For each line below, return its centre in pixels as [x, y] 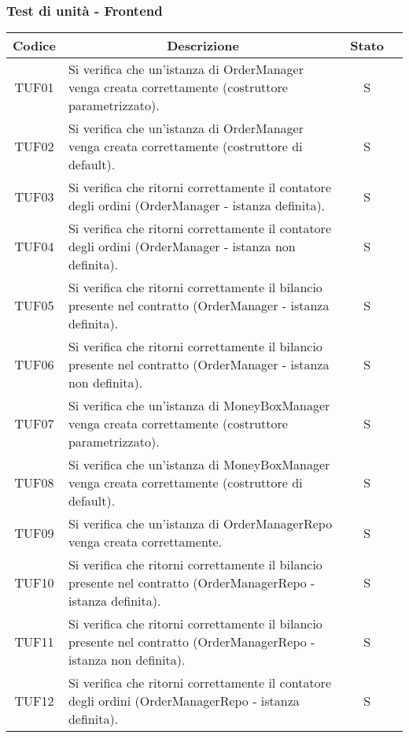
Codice [34, 46]
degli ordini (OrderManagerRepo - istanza [184, 701]
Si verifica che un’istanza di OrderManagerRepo [200, 524]
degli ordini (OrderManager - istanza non [182, 247]
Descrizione [203, 46]
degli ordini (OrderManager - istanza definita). [197, 206]
